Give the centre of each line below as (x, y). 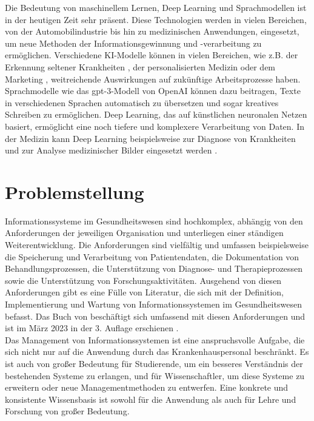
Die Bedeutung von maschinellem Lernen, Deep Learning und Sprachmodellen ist (156, 7)
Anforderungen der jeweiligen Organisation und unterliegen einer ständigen (144, 233)
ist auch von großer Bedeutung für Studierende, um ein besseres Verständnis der (154, 363)
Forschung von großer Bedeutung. (67, 411)
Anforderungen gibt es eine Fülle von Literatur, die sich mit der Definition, (144, 292)
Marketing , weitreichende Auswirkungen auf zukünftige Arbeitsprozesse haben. (153, 79)
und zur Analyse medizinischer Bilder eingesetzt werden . (111, 150)
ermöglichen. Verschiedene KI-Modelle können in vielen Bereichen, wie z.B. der (152, 55)
